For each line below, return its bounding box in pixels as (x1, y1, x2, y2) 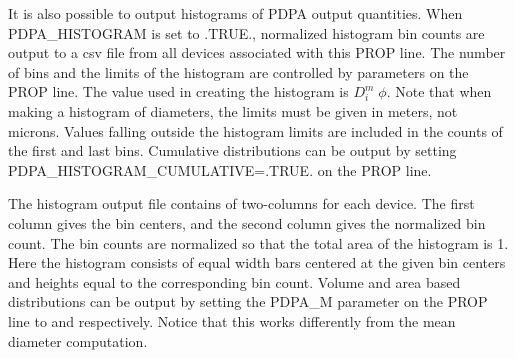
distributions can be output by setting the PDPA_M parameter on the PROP (8, 291, 488, 312)
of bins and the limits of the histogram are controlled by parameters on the (8, 61, 469, 82)
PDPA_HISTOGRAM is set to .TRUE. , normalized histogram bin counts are (8, 22, 485, 43)
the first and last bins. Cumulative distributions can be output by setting (8, 140, 457, 161)
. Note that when (386, 81, 492, 102)
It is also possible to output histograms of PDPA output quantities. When (8, 3, 463, 23)
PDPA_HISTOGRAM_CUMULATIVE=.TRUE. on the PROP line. (8, 159, 432, 180)
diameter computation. (8, 330, 148, 351)
